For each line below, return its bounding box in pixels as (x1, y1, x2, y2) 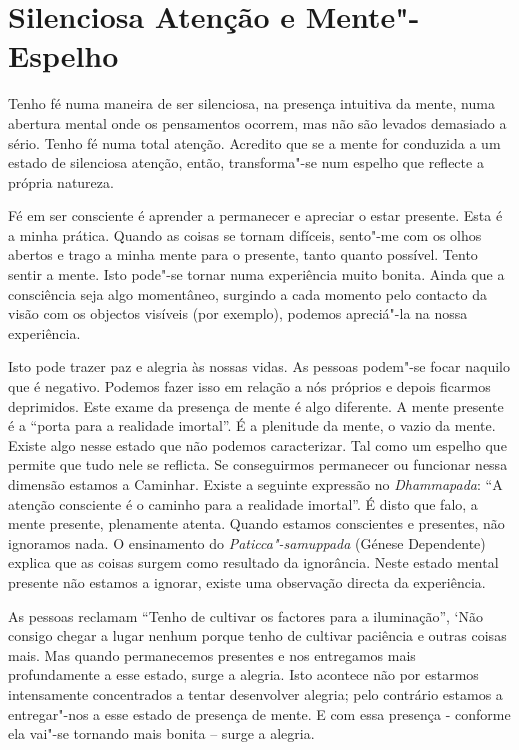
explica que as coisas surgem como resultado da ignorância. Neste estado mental (8, 552, 499, 573)
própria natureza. (8, 171, 114, 192)
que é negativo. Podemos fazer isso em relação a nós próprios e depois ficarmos (8, 376, 491, 397)
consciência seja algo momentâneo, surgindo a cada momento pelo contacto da (8, 283, 487, 304)
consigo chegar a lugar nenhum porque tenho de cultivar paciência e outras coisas (8, 625, 507, 646)
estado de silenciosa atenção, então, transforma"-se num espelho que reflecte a (8, 152, 484, 173)
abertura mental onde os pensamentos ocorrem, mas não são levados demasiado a (8, 112, 507, 133)
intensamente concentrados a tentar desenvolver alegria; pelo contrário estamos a (8, 683, 503, 704)
